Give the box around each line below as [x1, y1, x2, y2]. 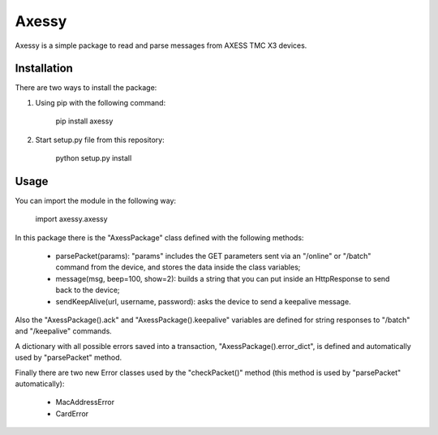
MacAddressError [55, 398, 115, 407]
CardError [55, 408, 89, 418]
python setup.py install [55, 153, 132, 163]
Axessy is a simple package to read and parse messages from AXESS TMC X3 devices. [15, 41, 307, 50]
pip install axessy [55, 116, 114, 126]
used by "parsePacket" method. [15, 353, 122, 363]
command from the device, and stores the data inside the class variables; [55, 262, 301, 272]
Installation [15, 62, 73, 75]
